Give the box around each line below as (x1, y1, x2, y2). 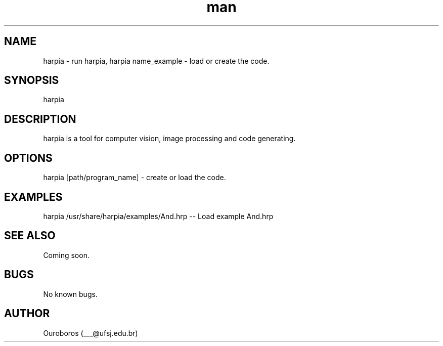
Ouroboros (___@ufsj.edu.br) (43, 328, 138, 337)
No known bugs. (43, 289, 98, 298)
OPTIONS (4, 151, 53, 164)
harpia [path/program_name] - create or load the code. (43, 173, 226, 182)
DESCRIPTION (4, 112, 76, 125)
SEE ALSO (4, 229, 56, 242)
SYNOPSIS (4, 74, 59, 87)
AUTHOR (4, 307, 50, 320)
